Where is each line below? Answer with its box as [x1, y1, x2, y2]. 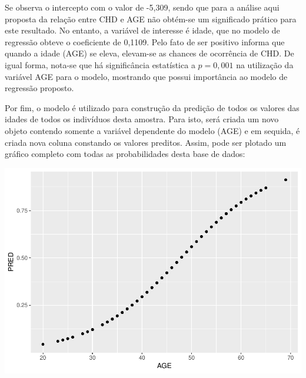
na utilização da [236, 58, 294, 71]
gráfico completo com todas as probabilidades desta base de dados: [5, 148, 245, 160]
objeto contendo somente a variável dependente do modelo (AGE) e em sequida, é [5, 124, 300, 136]
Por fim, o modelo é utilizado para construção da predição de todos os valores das [5, 101, 300, 113]
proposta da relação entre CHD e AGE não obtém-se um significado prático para [5, 12, 297, 25]
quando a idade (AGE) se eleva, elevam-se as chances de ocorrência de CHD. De [5, 47, 294, 59]
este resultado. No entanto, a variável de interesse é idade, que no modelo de [5, 24, 280, 36]
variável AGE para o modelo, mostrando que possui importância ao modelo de [5, 70, 288, 82]
